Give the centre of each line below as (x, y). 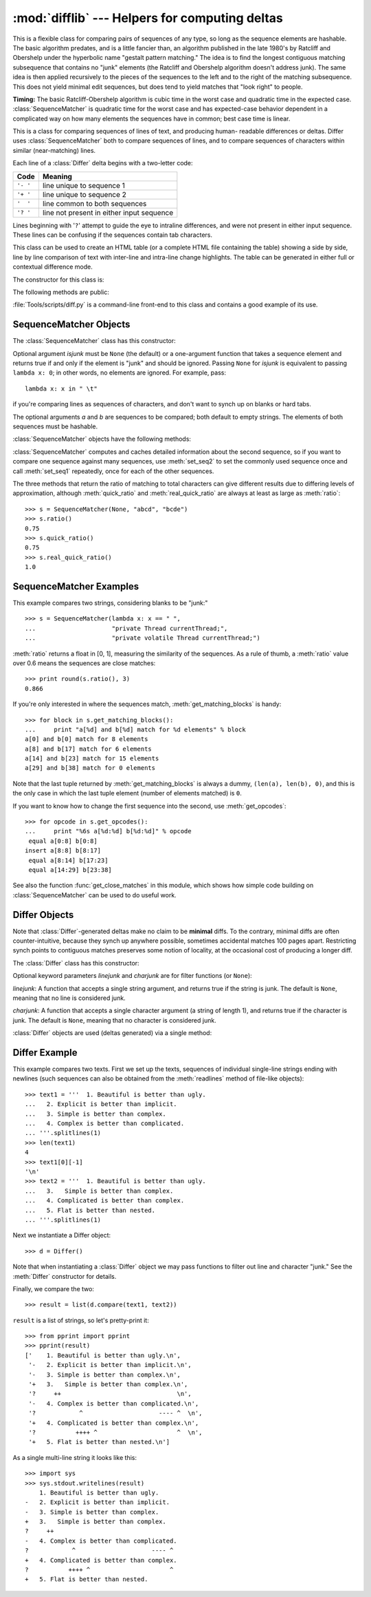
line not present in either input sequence (108, 212)
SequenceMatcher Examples (76, 586)
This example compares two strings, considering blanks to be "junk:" (110, 603)
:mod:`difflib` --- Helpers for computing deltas (148, 18)
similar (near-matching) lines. (54, 150)
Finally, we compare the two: (53, 1288)
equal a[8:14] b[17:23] (68, 860)
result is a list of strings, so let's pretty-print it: (81, 1320)
